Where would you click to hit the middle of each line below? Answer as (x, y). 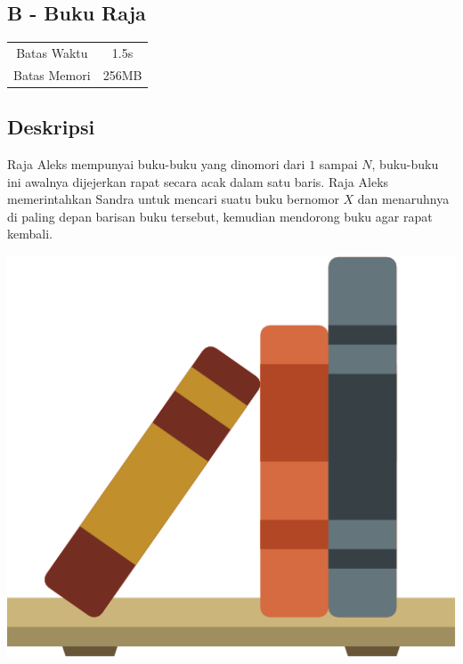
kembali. (30, 234)
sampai (338, 164)
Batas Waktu (52, 52)
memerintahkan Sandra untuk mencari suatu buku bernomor (173, 199)
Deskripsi (51, 127)
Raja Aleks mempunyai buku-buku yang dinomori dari (156, 164)
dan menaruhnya (403, 199)
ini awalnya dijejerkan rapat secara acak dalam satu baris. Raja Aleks (198, 181)
